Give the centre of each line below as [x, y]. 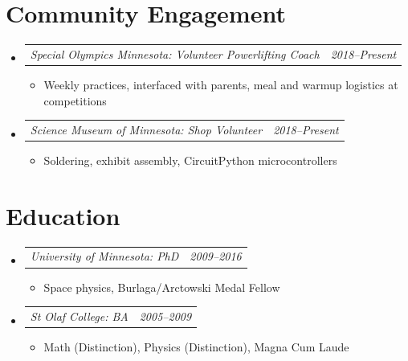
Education [63, 215]
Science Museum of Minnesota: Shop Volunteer [146, 129]
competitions [75, 100]
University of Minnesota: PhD [104, 256]
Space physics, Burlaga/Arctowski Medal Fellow [162, 287]
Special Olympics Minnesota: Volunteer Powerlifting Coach [175, 53]
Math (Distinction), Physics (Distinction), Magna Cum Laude [196, 347]
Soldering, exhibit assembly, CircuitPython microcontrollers [190, 160]
